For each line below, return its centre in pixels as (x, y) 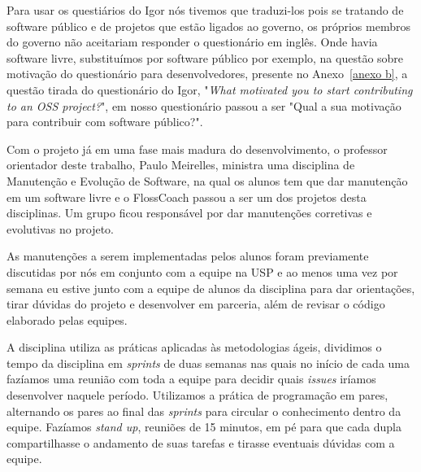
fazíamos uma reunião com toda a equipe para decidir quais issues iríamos (191, 379)
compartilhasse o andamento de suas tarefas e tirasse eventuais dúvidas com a (201, 442)
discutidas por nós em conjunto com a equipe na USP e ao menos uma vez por (202, 271)
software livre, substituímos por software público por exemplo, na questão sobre (205, 57)
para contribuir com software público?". (105, 122)
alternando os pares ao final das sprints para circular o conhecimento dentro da (204, 411)
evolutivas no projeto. (60, 228)
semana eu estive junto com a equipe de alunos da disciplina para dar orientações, (211, 288)
